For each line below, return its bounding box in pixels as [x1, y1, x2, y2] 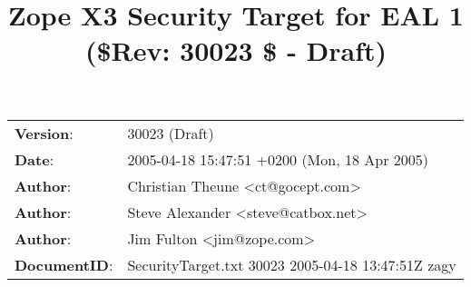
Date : [15, 148, 54, 170]
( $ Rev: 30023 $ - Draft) [84, 32, 388, 69]
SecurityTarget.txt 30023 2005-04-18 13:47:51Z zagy [127, 253, 456, 275]
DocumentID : [15, 253, 113, 275]
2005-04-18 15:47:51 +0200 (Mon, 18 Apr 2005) [127, 148, 428, 170]
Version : [15, 122, 74, 143]
